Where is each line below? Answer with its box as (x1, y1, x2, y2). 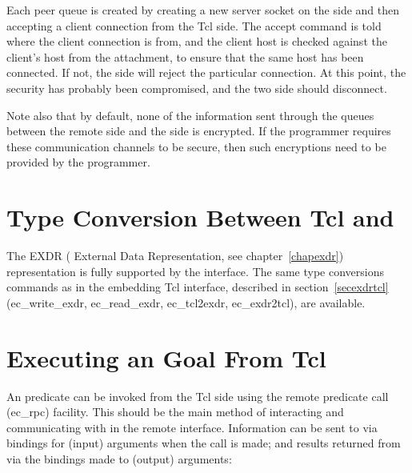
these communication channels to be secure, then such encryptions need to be (6, 138, 386, 154)
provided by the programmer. (6, 154, 150, 170)
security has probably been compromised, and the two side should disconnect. (6, 79, 387, 96)
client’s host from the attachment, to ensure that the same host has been (6, 48, 364, 65)
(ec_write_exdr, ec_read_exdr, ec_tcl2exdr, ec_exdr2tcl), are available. (6, 294, 366, 311)
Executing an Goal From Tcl (6, 341, 326, 374)
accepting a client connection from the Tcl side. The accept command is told (6, 17, 382, 34)
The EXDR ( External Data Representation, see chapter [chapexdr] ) (6, 247, 344, 264)
